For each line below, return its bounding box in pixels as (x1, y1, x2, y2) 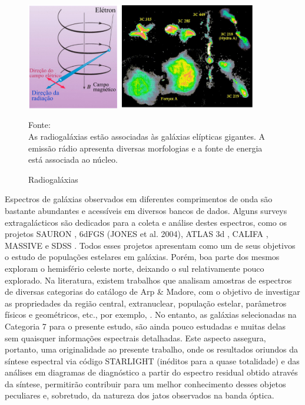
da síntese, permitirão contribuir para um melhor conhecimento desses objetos (5, 377, 286, 390)
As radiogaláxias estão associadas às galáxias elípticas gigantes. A (28, 130, 266, 142)
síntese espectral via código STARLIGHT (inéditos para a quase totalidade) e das (5, 354, 300, 367)
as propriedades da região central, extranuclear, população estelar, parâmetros (5, 297, 287, 309)
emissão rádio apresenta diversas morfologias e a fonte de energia (28, 141, 263, 154)
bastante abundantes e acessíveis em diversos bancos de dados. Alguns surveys (5, 204, 287, 216)
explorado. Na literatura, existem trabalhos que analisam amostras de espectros (5, 274, 292, 286)
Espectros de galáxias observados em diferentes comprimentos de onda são (5, 193, 273, 205)
